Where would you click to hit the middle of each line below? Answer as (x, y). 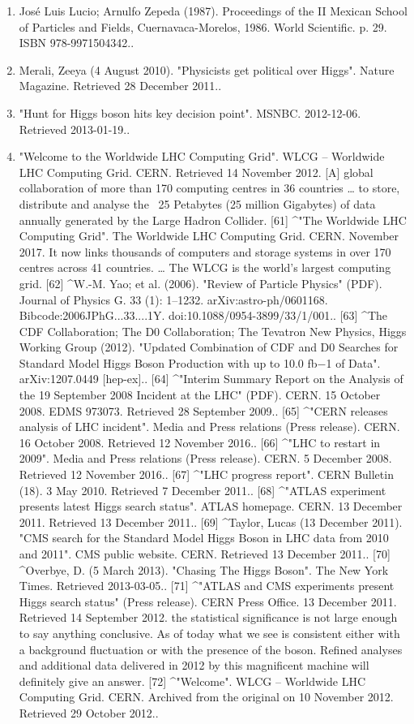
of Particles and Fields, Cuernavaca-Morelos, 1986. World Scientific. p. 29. (203, 26)
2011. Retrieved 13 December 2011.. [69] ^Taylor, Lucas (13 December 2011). (211, 521)
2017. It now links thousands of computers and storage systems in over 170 (205, 251)
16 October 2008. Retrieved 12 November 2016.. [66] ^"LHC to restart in (200, 442)
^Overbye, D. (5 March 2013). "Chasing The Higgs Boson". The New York (204, 569)
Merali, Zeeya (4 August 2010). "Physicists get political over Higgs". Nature (207, 69)
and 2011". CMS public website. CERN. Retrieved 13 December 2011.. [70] (205, 554)
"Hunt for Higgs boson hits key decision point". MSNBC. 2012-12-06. (190, 112)
